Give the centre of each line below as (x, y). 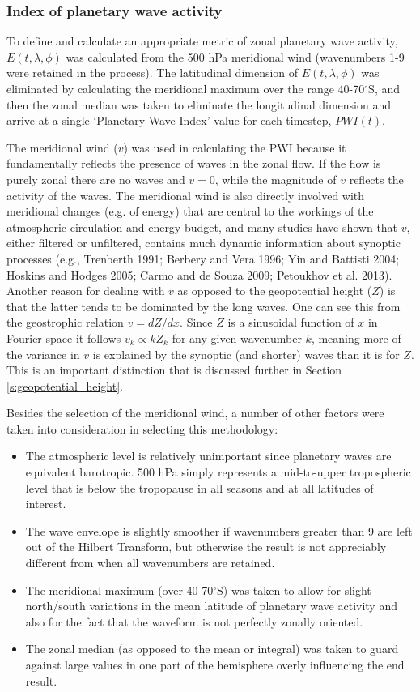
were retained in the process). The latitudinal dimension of (153, 73)
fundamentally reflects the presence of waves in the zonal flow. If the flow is (194, 163)
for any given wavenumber (237, 337)
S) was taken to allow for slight (294, 589)
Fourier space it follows (64, 337)
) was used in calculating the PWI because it (235, 147)
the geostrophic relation (65, 322)
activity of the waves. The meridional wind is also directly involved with (186, 195)
